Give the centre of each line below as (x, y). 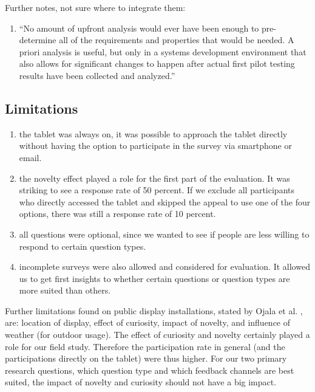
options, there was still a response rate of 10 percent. (117, 214)
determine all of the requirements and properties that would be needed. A (157, 40)
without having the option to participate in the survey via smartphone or (155, 146)
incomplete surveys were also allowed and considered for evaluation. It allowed (164, 266)
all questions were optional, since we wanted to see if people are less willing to (164, 234)
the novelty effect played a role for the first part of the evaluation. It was (154, 178)
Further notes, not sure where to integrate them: (95, 7)
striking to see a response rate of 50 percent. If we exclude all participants (157, 190)
